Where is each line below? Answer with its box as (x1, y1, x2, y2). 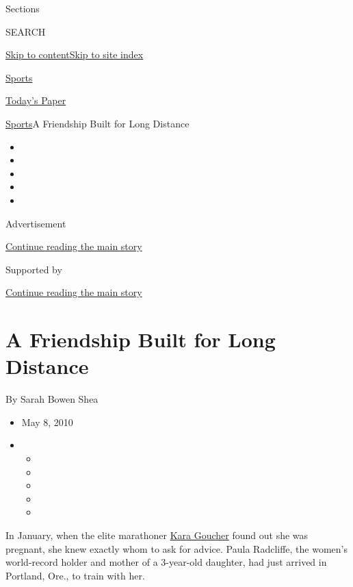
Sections (5, 1, 40, 15)
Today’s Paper (5, 93, 66, 108)
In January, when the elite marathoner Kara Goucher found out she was (5, 527, 309, 542)
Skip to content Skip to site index (5, 47, 144, 62)
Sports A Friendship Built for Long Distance (5, 116, 189, 130)
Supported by (5, 262, 62, 276)
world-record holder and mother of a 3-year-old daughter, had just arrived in (5, 555, 327, 569)
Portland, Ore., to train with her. (5, 568, 145, 582)
